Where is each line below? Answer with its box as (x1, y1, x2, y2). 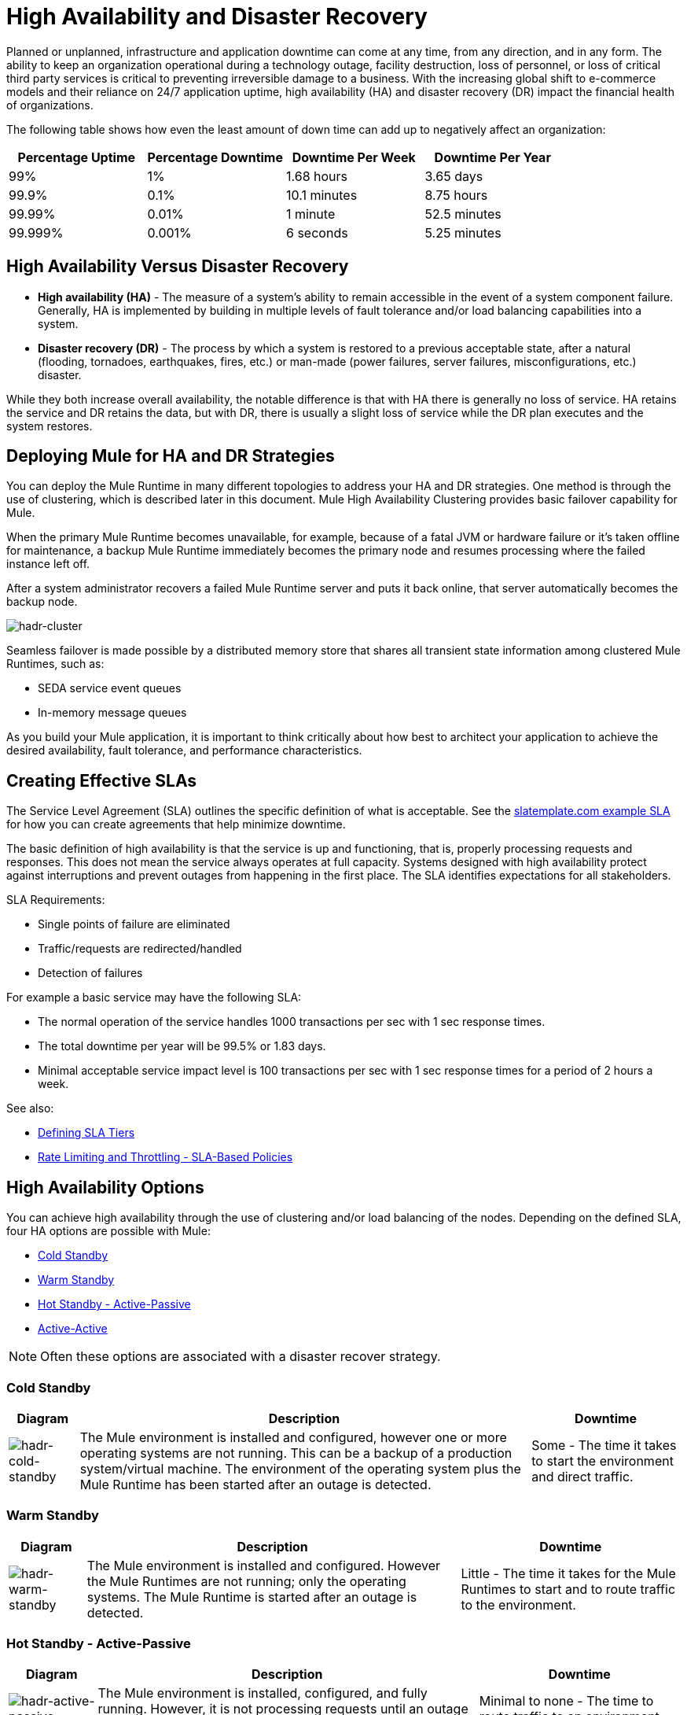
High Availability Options (6, 1177, 204, 1197)
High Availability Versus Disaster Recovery (6, 256, 349, 277)
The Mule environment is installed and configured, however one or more (79, 1429, 507, 1445)
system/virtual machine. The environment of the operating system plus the (79, 1460, 521, 1477)
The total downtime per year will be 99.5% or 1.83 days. (38, 1039, 326, 1053)
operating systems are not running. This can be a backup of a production (79, 1444, 512, 1461)
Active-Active (38, 1322, 108, 1336)
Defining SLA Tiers (38, 1126, 135, 1140)
